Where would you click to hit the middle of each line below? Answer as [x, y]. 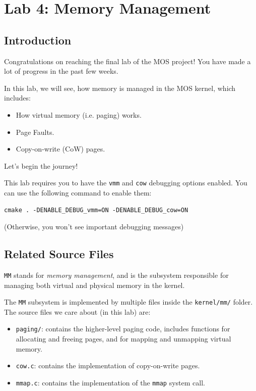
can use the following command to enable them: [78, 192]
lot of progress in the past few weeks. [61, 71]
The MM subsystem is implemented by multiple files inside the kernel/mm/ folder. [129, 302]
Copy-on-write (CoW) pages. [60, 149]
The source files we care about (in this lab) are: [77, 311]
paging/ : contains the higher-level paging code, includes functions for [123, 329]
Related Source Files [59, 254]
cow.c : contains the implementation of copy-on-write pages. [108, 365]
